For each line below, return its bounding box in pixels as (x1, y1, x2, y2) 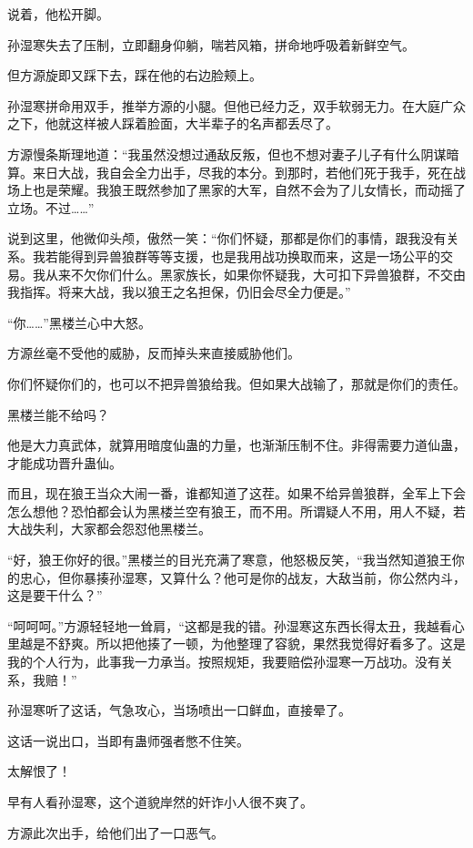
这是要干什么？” (7, 586, 103, 605)
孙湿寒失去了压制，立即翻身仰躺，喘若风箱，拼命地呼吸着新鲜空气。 (7, 35, 415, 54)
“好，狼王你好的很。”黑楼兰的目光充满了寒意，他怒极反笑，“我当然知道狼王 (7, 550, 452, 569)
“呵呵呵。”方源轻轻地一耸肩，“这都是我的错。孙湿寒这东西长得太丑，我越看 (7, 616, 452, 635)
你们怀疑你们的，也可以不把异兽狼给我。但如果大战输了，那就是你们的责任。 (7, 373, 466, 393)
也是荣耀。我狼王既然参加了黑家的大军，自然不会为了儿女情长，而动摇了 (32, 180, 466, 199)
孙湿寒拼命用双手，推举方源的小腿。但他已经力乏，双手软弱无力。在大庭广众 (7, 96, 466, 115)
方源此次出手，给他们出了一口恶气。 (7, 822, 224, 842)
